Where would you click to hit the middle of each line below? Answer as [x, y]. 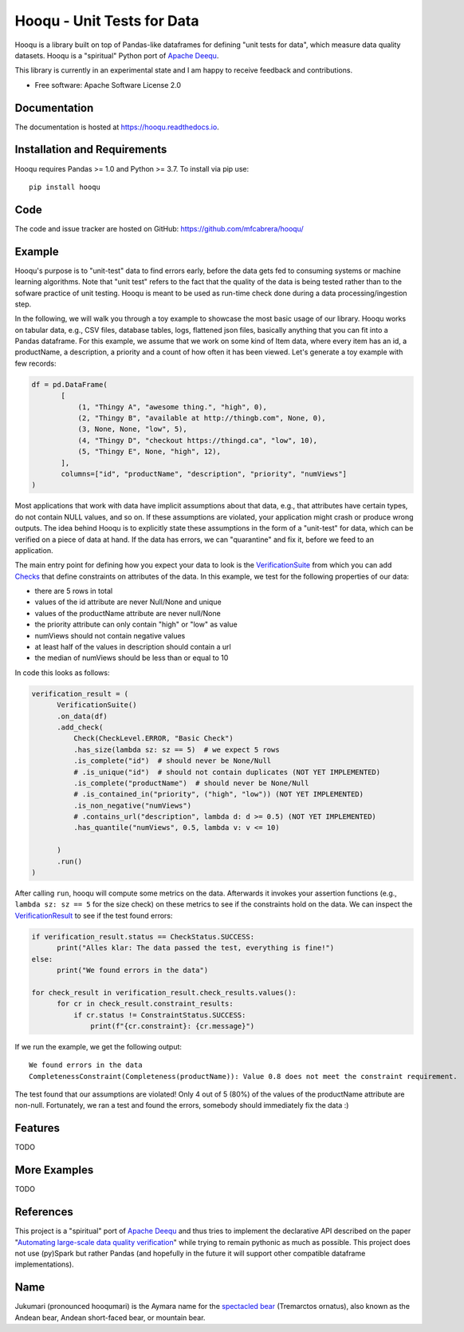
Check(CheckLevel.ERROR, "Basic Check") [153, 739]
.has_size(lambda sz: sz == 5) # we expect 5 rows [176, 749]
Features [37, 1128]
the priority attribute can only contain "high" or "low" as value [136, 624]
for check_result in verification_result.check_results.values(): [164, 992]
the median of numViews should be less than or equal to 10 [132, 658]
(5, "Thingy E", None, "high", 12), [149, 452]
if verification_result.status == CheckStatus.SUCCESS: [143, 937]
